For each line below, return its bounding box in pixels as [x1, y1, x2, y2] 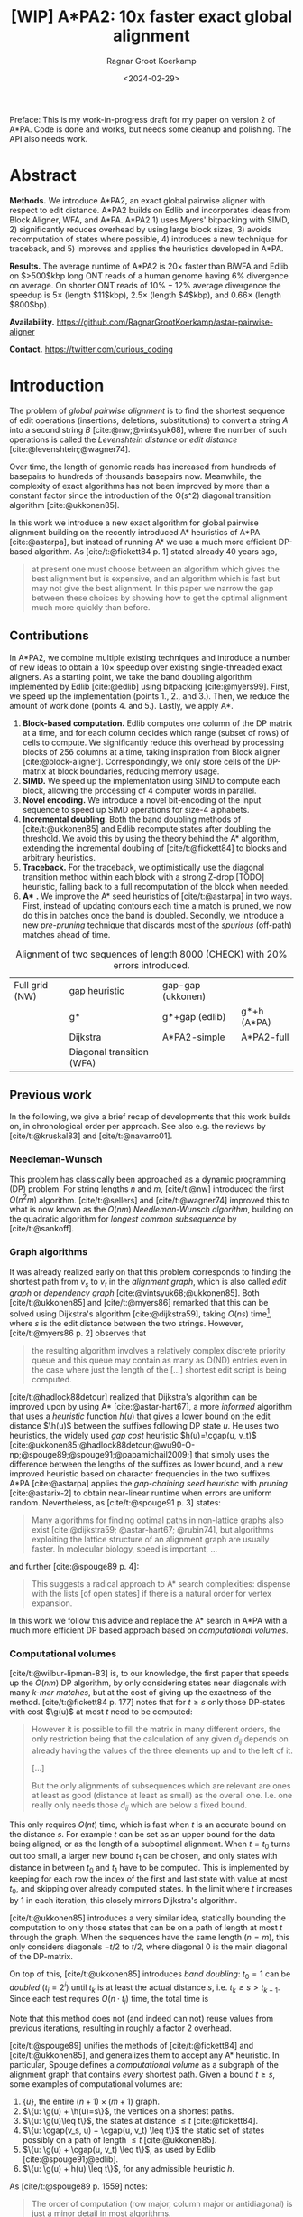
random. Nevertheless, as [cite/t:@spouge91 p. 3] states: [9, 1497, 221, 1508]
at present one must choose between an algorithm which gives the [31, 563, 280, 574]
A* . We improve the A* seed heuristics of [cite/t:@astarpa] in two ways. [22, 891, 293, 901]
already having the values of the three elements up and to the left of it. [31, 1745, 293, 1756]
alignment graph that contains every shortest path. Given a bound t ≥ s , [9, 2069, 276, 2080]
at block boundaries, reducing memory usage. [48, 766, 220, 777]
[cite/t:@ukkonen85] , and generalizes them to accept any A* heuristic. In [9, 2050, 280, 2061]
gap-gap [161, 978, 201, 991]
